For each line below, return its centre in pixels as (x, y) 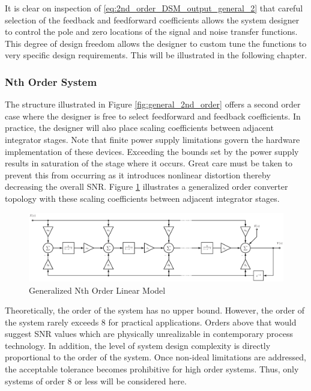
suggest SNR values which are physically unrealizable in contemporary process (149, 334)
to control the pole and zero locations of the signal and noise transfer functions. (151, 32)
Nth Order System (51, 81)
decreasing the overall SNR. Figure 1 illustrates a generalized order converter (146, 186)
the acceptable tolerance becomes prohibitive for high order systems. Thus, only (152, 369)
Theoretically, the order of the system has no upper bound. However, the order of (155, 310)
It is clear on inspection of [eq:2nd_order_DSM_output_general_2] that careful (154, 8)
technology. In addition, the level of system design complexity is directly (138, 345)
